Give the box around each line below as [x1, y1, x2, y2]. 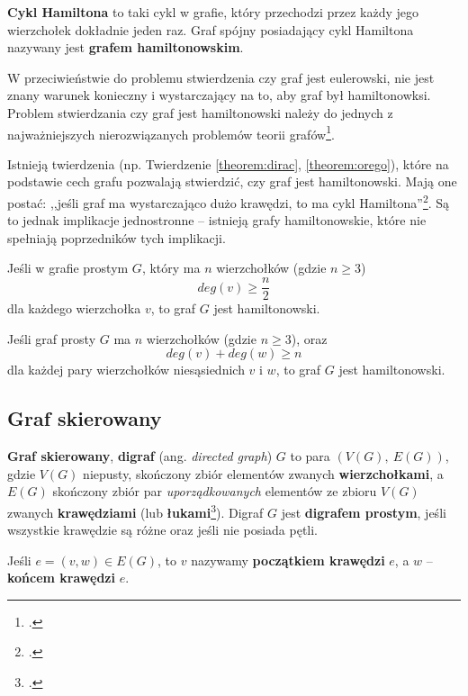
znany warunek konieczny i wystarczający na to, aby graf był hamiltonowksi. [7, 86, 431, 104]
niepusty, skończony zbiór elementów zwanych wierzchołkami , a [83, 464, 444, 483]
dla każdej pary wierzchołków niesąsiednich [7, 360, 245, 379]
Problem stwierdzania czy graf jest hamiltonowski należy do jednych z [7, 103, 393, 122]
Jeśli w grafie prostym [7, 258, 129, 277]
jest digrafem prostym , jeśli [281, 502, 446, 521]
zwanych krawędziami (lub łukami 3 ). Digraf [7, 500, 264, 521]
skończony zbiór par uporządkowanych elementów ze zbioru [52, 482, 377, 501]
